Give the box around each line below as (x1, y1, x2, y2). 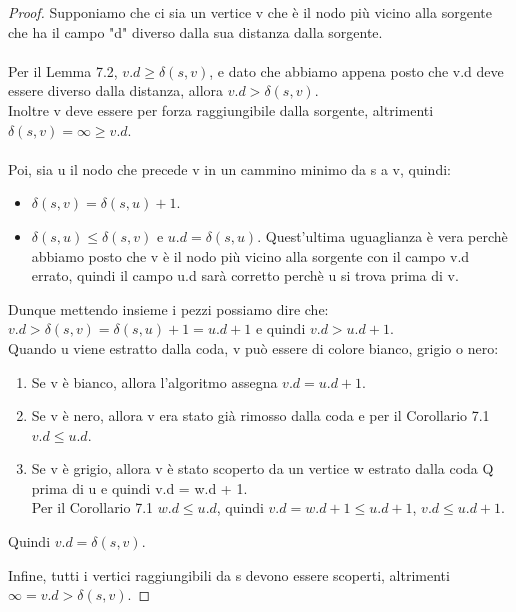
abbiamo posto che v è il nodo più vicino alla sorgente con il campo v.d (31, 245, 470, 266)
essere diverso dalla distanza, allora (8, 80, 224, 101)
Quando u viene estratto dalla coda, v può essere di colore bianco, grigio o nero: (8, 337, 499, 358)
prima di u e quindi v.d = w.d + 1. (31, 477, 248, 498)
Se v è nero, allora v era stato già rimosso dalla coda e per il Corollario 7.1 (31, 405, 490, 426)
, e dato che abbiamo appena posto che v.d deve (209, 60, 504, 81)
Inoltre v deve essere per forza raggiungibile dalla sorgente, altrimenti (8, 99, 434, 120)
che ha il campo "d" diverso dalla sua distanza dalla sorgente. (8, 21, 383, 42)
